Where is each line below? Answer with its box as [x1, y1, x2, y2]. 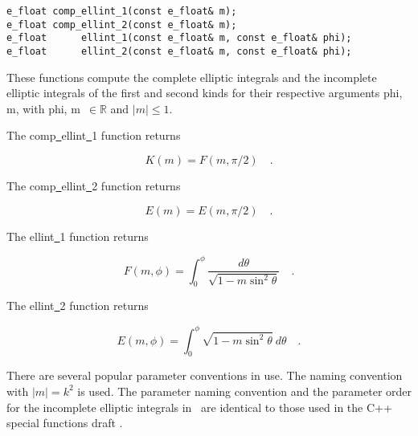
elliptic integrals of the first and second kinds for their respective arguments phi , [6, 84, 403, 101]
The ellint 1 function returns [6, 227, 149, 244]
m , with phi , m [6, 100, 80, 116]
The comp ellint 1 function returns [6, 127, 181, 144]
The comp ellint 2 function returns [6, 177, 181, 194]
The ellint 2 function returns [6, 297, 149, 314]
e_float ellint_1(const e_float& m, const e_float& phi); [6, 32, 352, 44]
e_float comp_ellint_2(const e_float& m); [6, 18, 237, 31]
